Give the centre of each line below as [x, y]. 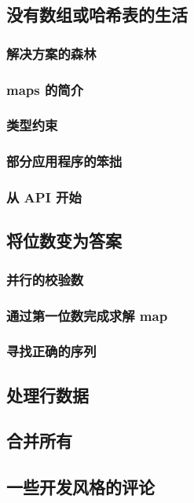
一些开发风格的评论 [81, 487]
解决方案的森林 [51, 53]
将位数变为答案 [64, 241]
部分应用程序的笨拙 [64, 161]
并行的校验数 [45, 279]
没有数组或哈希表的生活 [97, 15]
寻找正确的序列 [51, 351]
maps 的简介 [45, 89]
